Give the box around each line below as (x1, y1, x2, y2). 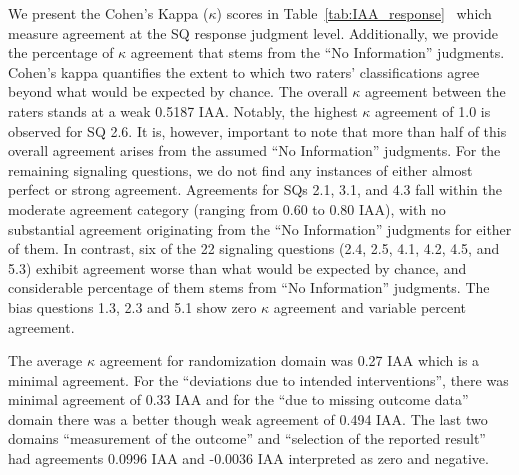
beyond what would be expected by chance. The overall (8, 81, 348, 102)
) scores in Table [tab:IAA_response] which (216, 3, 492, 23)
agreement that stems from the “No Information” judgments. (130, 42, 505, 63)
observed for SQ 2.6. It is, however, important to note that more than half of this (8, 120, 507, 141)
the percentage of (8, 42, 114, 63)
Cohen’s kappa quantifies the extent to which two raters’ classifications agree (8, 61, 480, 82)
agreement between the (364, 81, 506, 102)
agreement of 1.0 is (375, 100, 491, 121)
